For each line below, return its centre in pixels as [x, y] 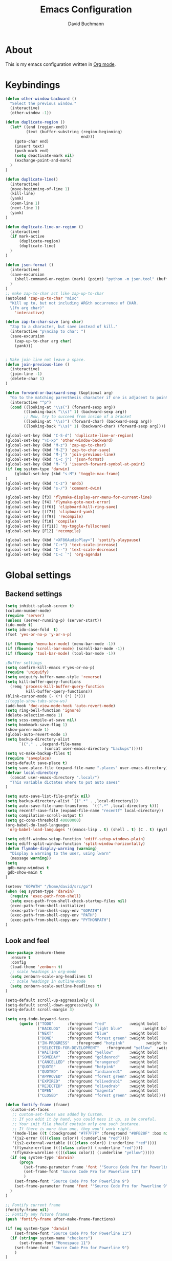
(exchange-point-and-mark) [43, 160]
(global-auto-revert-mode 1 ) [36, 734]
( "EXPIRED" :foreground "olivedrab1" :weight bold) [98, 1081]
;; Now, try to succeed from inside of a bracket [78, 417]
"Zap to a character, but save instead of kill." [64, 327]
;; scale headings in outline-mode [48, 981]
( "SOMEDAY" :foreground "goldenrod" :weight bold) [98, 1057]
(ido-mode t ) [19, 625]
